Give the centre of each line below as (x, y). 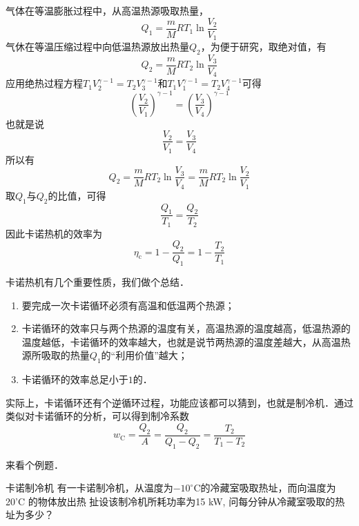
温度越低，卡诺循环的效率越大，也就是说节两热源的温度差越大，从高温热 (186, 341)
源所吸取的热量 (56, 355)
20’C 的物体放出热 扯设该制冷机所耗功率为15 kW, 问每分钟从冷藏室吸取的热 (175, 501)
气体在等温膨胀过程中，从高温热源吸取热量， (107, 10)
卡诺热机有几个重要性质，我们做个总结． (97, 282)
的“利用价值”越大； (144, 355)
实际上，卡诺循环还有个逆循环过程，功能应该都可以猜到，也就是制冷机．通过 (179, 402)
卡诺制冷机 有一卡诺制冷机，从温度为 (89, 488)
